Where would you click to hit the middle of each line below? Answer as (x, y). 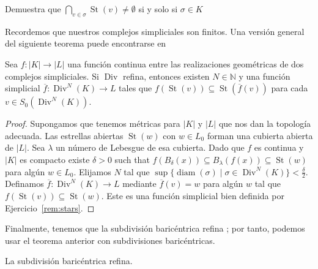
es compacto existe (55, 159)
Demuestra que (33, 9)
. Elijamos (92, 171)
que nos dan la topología (265, 123)
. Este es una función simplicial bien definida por (193, 195)
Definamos (24, 184)
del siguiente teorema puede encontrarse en (86, 43)
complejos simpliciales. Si (52, 76)
